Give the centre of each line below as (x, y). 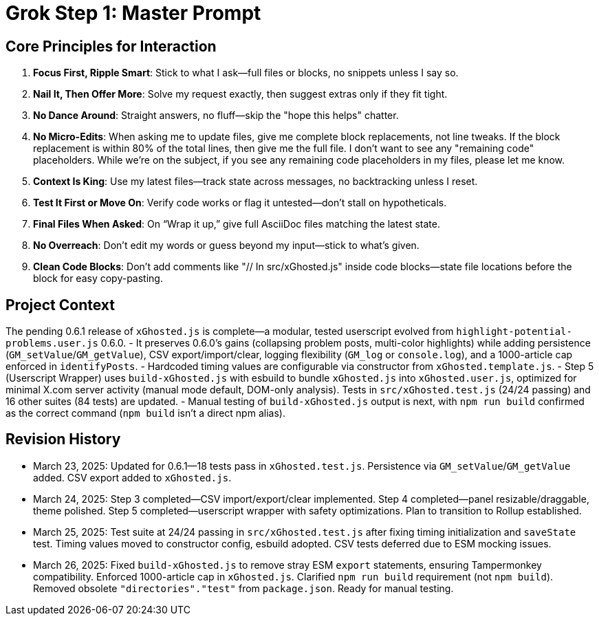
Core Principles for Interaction (111, 46)
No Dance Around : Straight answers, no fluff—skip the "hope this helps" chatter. (216, 116)
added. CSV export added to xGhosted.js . (132, 477)
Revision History (63, 439)
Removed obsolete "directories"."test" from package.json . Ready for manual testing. (243, 588)
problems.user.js (52, 344)
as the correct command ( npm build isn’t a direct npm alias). (145, 413)
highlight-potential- (514, 332)
